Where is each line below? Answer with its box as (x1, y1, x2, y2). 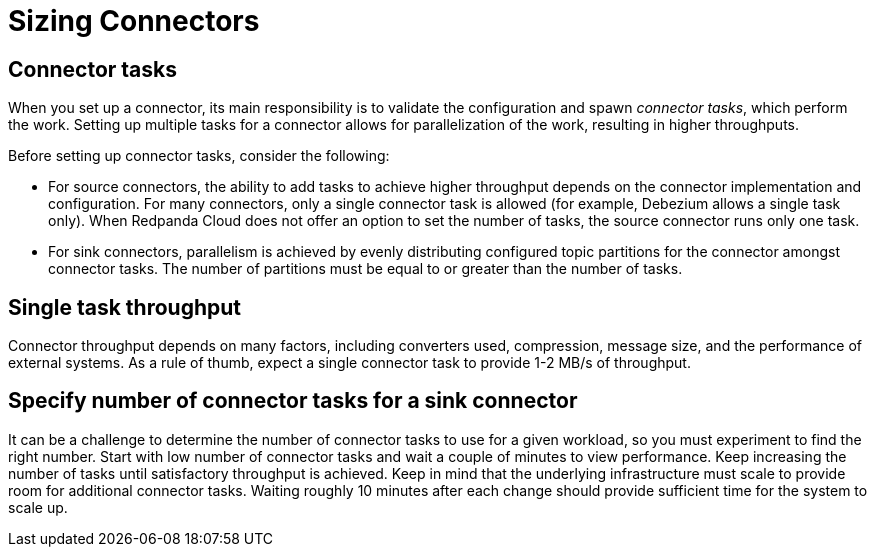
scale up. (8, 498, 68, 516)
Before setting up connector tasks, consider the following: (8, 147, 390, 165)
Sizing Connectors (8, 4, 260, 38)
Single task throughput (8, 294, 242, 320)
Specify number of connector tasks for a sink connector (8, 388, 578, 414)
